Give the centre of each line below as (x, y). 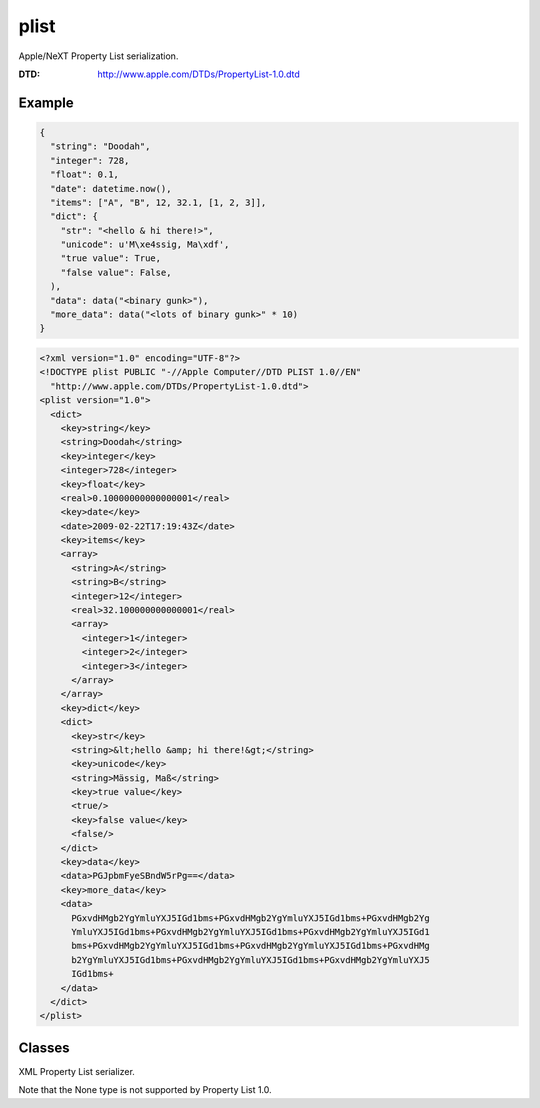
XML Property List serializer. (76, 1071)
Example (46, 102)
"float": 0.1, (85, 174)
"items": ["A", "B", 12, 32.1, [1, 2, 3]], (158, 202)
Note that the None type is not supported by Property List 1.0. (145, 1090)
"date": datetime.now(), (111, 188)
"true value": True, (111, 258)
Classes (44, 1047)
